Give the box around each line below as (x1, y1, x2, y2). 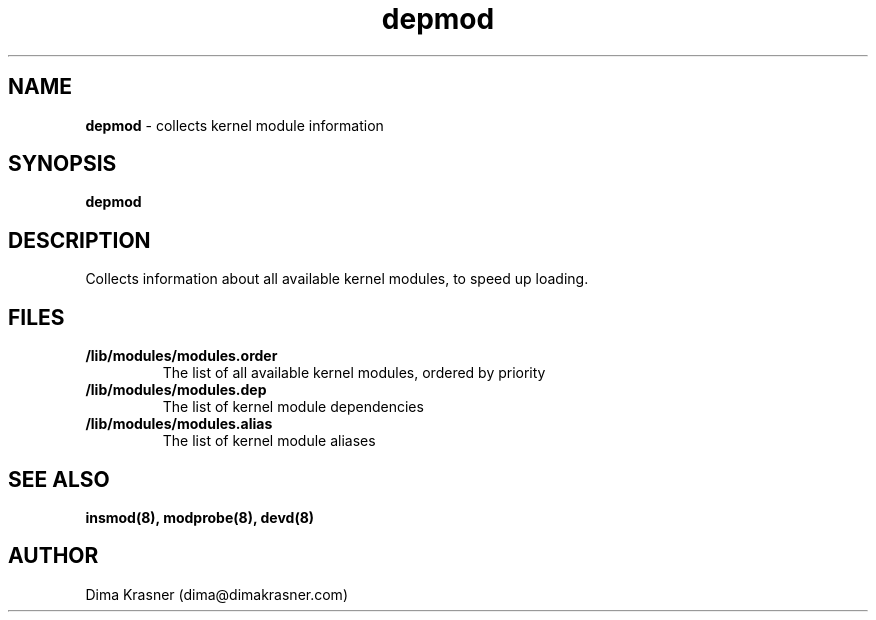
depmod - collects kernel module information (85, 116, 384, 134)
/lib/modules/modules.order (85, 347, 278, 365)
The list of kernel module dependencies (162, 398, 424, 416)
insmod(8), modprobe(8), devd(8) (85, 508, 315, 526)
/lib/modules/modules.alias (85, 415, 273, 433)
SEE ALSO (8, 466, 110, 492)
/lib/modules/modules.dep (85, 381, 267, 399)
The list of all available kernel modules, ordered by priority (162, 364, 546, 382)
